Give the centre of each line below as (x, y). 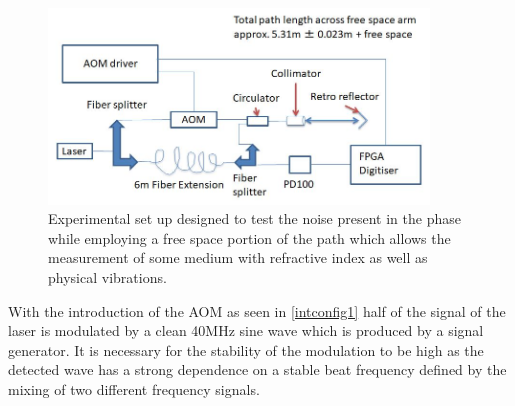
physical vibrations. (107, 276)
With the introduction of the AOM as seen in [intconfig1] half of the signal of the (257, 310)
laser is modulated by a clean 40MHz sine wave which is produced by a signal (246, 330)
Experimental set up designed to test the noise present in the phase (254, 218)
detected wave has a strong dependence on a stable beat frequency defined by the (257, 369)
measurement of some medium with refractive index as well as (238, 257)
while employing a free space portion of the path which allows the (249, 237)
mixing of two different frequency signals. (134, 388)
